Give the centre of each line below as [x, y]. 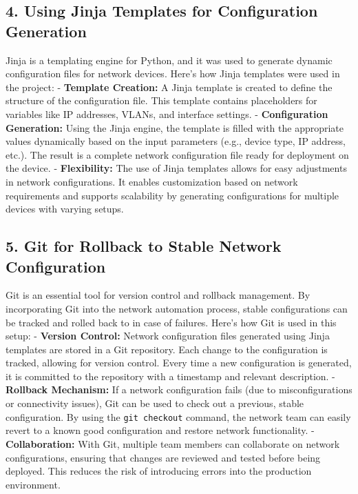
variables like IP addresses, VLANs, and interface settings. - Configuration [167, 113]
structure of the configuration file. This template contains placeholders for [161, 100]
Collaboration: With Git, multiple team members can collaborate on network [173, 443]
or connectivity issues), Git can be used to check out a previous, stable [155, 403]
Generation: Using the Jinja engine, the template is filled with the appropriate [175, 127]
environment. [33, 484]
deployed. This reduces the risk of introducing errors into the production [159, 471]
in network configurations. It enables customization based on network [152, 181]
